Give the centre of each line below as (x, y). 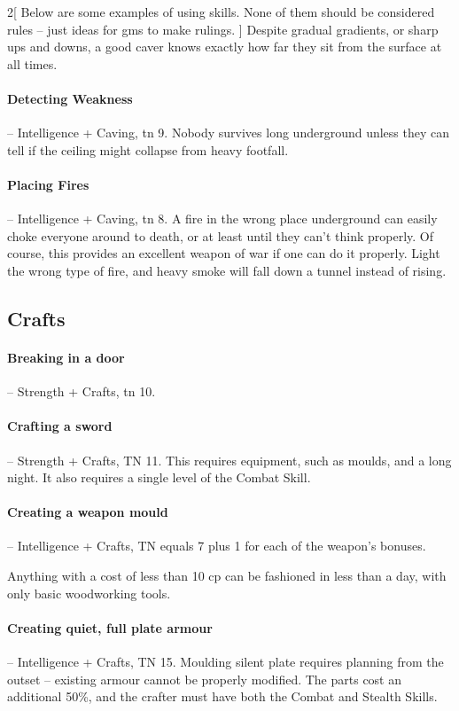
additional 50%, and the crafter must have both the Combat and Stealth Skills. (222, 696)
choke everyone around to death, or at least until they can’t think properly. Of (220, 235)
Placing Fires (48, 184)
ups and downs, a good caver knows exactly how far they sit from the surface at (225, 47)
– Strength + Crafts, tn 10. (82, 391)
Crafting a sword (60, 426)
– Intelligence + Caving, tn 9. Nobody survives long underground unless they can (229, 133)
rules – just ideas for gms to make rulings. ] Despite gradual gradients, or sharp (223, 29)
